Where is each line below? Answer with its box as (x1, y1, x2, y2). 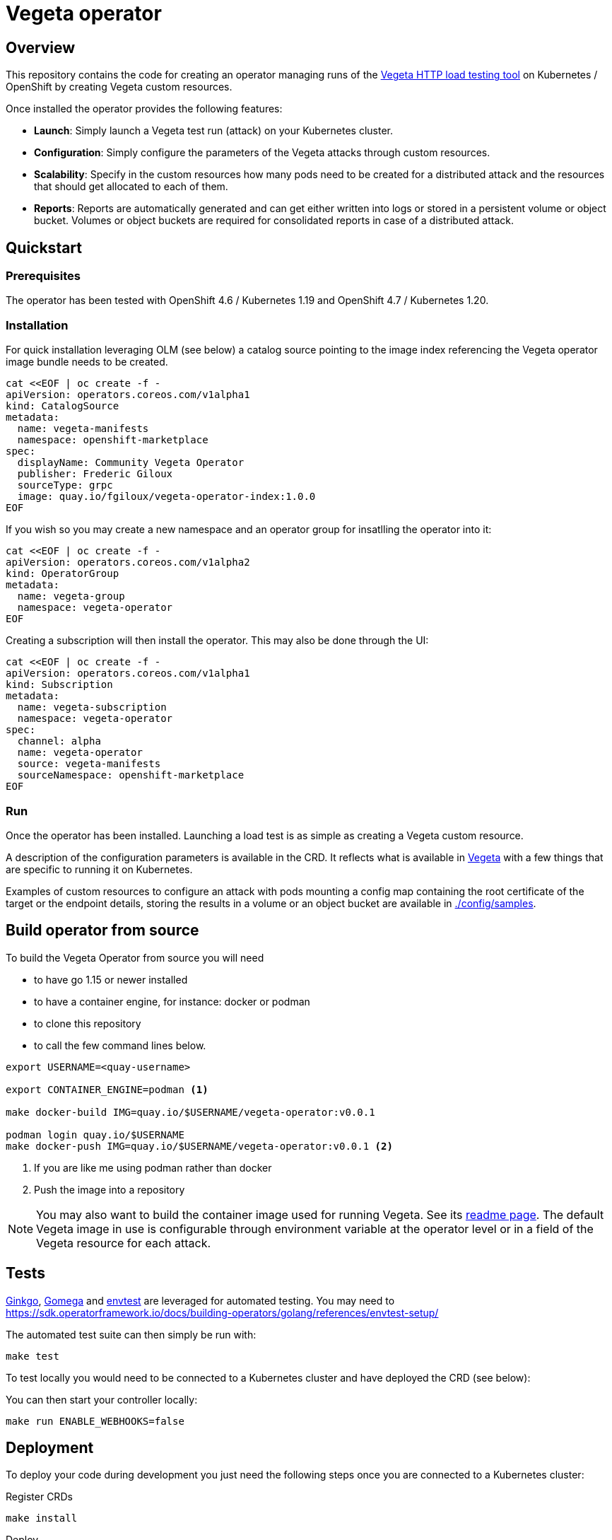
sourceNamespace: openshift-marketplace (17, 769, 245, 781)
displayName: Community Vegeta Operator (17, 457, 245, 469)
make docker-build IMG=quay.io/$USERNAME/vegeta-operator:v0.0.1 (6, 1106, 375, 1118)
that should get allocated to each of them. (34, 180, 228, 193)
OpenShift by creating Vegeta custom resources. (6, 81, 233, 93)
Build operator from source (6, 921, 199, 940)
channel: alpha (17, 735, 101, 747)
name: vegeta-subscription (17, 701, 167, 713)
